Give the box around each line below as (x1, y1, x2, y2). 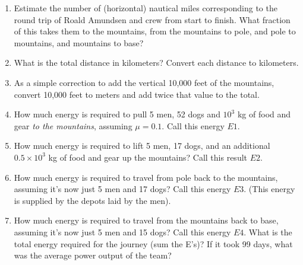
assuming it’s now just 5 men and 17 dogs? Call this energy (14, 183, 231, 195)
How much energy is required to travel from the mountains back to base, (14, 214, 279, 226)
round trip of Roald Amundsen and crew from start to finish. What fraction (14, 13, 291, 25)
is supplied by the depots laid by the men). (14, 194, 171, 206)
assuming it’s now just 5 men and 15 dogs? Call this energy (14, 225, 231, 238)
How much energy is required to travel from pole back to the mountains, (14, 171, 278, 183)
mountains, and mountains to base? (14, 36, 144, 49)
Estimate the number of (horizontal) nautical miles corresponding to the (14, 2, 277, 14)
